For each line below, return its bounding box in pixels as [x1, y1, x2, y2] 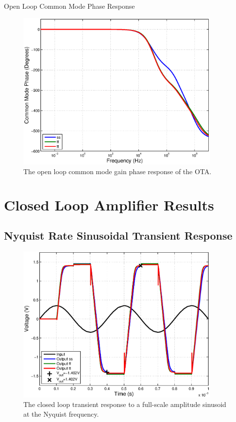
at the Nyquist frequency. [23, 408, 99, 419]
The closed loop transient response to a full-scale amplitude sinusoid [23, 399, 226, 409]
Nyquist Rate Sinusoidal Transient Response [4, 228, 233, 243]
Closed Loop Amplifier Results [4, 195, 214, 214]
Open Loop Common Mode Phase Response [4, 1, 135, 11]
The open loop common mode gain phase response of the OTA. [23, 166, 212, 176]
